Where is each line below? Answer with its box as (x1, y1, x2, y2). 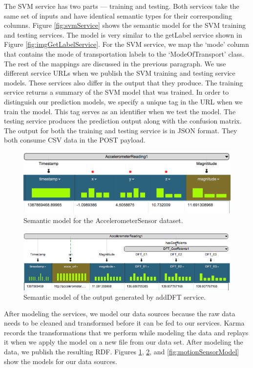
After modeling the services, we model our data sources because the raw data (4, 308, 235, 318)
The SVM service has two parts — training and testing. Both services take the (4, 1, 239, 11)
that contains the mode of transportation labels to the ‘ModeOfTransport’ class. (4, 48, 244, 59)
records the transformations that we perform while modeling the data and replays (4, 327, 249, 337)
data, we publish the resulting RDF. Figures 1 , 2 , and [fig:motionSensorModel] (4, 347, 239, 357)
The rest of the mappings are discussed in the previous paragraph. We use (4, 58, 226, 68)
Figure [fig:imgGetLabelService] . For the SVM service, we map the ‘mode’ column (4, 39, 249, 49)
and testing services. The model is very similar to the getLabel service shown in (4, 29, 242, 40)
